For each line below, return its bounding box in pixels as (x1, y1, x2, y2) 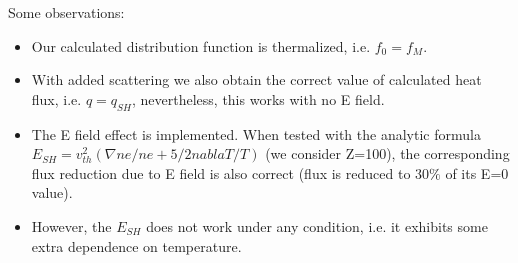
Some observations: (8, 2, 125, 22)
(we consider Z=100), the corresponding (265, 143, 510, 164)
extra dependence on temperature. (31, 235, 242, 256)
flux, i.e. (31, 88, 82, 109)
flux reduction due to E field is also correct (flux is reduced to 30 (31, 162, 430, 183)
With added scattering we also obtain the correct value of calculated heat (31, 69, 482, 90)
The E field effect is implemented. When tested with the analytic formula (31, 123, 481, 144)
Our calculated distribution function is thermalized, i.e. (31, 35, 371, 56)
